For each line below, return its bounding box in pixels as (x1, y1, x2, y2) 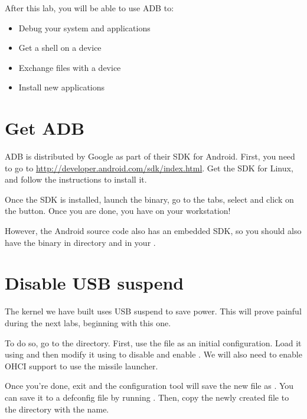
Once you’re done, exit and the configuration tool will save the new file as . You (5, 379, 294, 392)
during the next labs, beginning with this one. (5, 316, 171, 329)
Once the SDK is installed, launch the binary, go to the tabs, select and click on (5, 193, 294, 205)
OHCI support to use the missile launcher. (5, 359, 158, 372)
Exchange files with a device (18, 61, 121, 73)
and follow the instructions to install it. (5, 173, 147, 186)
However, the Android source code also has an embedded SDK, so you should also (5, 225, 302, 237)
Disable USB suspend (5, 271, 184, 295)
